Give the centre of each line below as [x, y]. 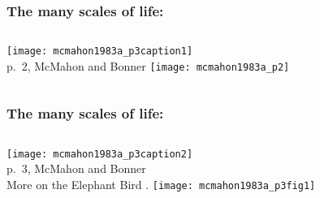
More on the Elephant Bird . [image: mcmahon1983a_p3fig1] [161, 184]
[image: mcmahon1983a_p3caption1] [100, 52]
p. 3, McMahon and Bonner [76, 168]
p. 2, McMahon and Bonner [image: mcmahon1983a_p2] [148, 65]
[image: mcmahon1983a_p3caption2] [100, 154]
